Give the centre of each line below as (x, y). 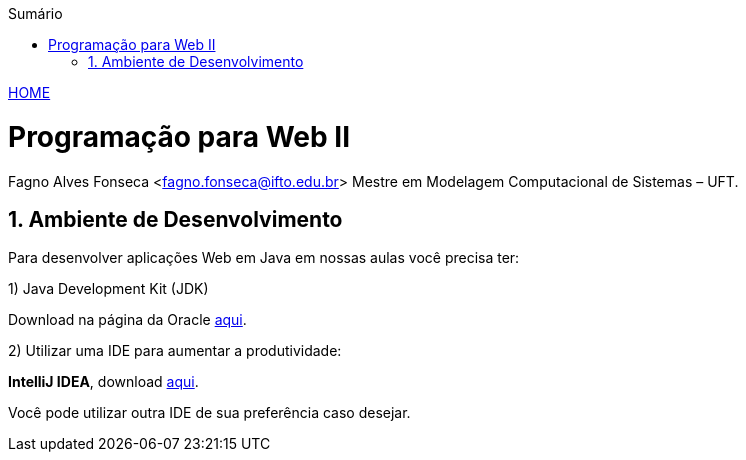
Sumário (35, 13)
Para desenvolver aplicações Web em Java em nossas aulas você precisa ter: (264, 258)
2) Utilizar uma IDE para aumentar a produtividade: (175, 351)
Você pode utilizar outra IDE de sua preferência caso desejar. (209, 413)
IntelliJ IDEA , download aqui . (103, 382)
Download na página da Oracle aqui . (127, 320)
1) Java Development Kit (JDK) (108, 289)
